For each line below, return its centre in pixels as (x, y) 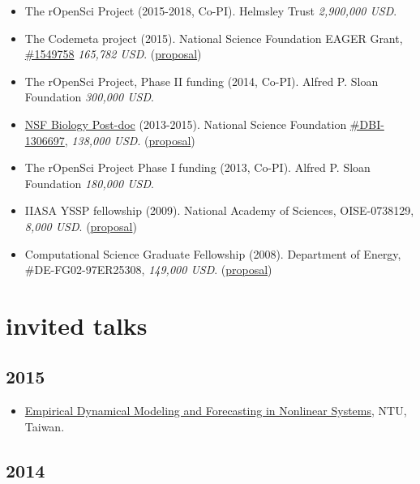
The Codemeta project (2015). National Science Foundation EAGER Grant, (214, 38)
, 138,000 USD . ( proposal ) (130, 140)
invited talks (77, 325)
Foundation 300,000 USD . (89, 97)
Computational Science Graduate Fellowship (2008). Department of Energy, (213, 253)
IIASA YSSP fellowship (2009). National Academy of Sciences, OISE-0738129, (219, 210)
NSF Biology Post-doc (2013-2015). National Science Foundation (186, 124)
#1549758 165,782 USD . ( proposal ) (113, 54)
